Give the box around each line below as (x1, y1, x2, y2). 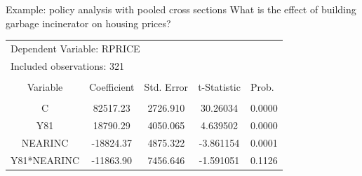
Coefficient (89, 79, 135, 94)
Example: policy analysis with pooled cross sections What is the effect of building (6, 2, 356, 16)
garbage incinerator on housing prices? (6, 15, 171, 30)
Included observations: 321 (11, 58, 124, 73)
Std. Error (144, 79, 189, 94)
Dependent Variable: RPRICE (11, 41, 140, 55)
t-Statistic (198, 79, 241, 94)
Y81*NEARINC (11, 152, 79, 167)
